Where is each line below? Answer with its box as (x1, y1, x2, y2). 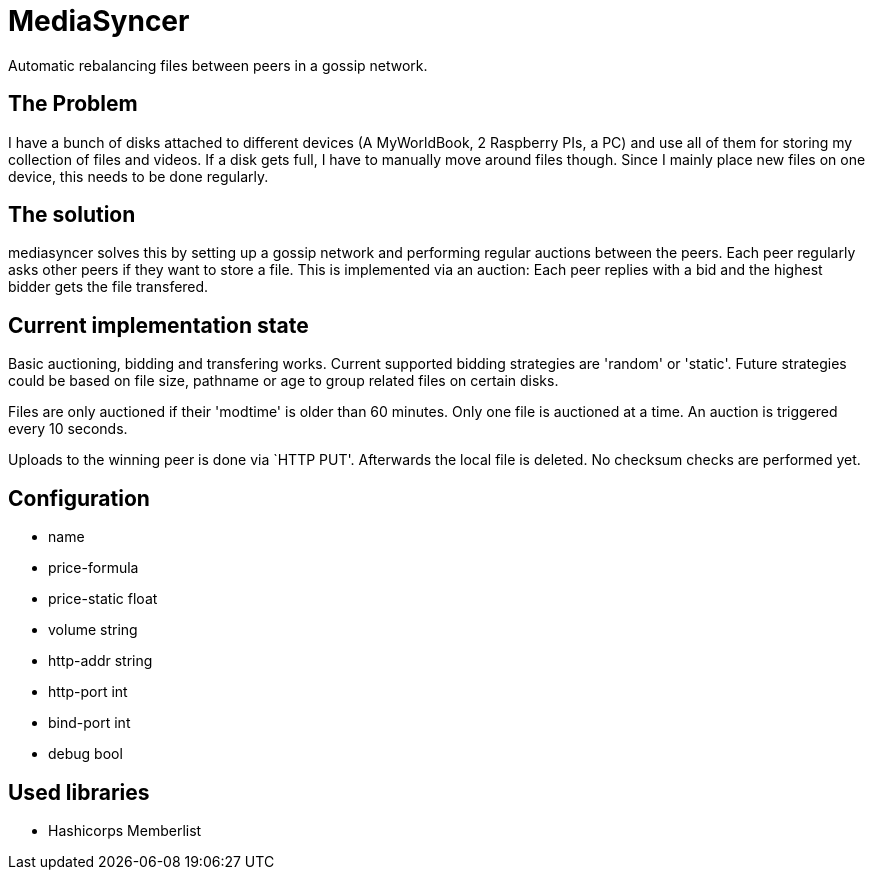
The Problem (8, 91, 138, 117)
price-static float (48, 590, 158, 608)
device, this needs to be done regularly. (8, 167, 269, 185)
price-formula (48, 559, 139, 577)
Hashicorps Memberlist (48, 821, 202, 839)
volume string (48, 621, 138, 639)
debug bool (48, 745, 123, 763)
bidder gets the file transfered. (8, 278, 209, 296)
